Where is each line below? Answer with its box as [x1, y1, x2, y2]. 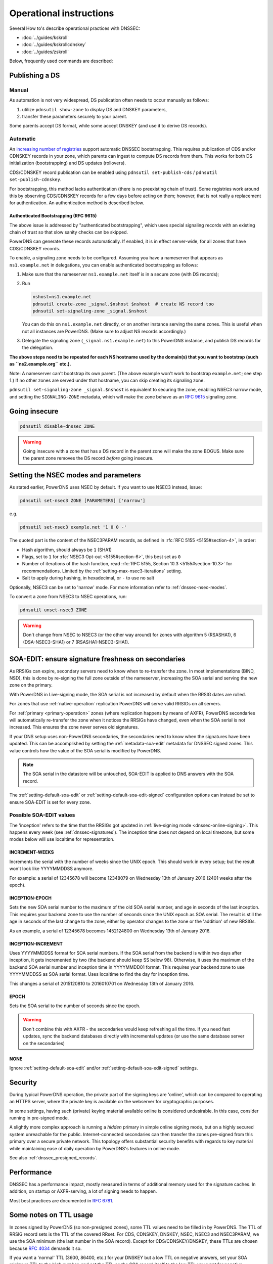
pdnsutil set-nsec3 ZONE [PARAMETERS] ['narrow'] [20, 498, 146, 504]
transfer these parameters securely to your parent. [22, 114, 127, 120]
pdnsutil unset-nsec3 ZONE [20, 607, 87, 613]
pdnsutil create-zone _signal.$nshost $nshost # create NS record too [32, 301, 214, 307]
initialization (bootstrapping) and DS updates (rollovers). [9, 160, 126, 166]
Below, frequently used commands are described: [9, 58, 113, 64]
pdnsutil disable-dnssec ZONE [20, 423, 95, 429]
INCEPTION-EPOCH [9, 895, 52, 901]
